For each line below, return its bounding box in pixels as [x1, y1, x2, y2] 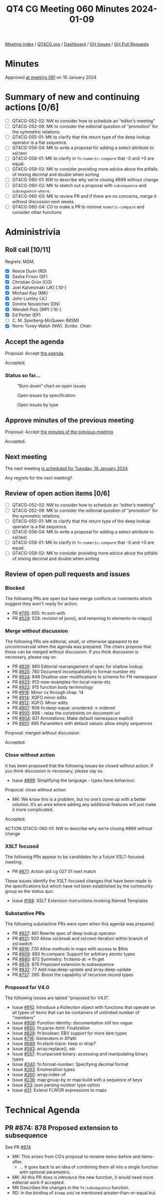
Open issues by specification [17, 392, 75, 398]
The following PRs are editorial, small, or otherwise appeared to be [5, 638, 139, 644]
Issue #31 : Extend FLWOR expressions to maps [12, 1087, 107, 1093]
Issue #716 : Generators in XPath [12, 1036, 77, 1041]
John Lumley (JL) [12, 296, 48, 301]
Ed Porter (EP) [12, 312, 41, 318]
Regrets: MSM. [5, 258, 35, 264]
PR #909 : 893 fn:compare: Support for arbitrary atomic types [12, 951, 135, 957]
